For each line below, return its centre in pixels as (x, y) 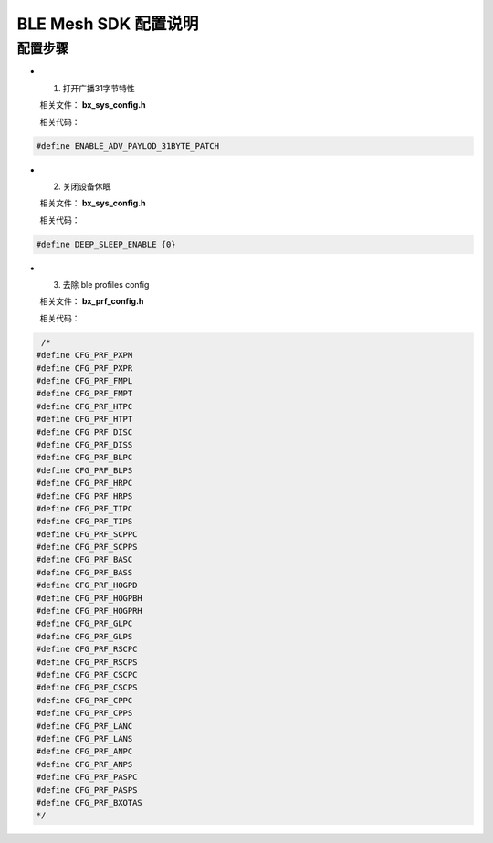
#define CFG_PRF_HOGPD (87, 585)
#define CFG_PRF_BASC (84, 560)
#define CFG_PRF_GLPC (84, 624)
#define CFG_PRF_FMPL (84, 380)
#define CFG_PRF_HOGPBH (89, 598)
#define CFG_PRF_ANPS (84, 764)
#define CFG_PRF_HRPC (84, 483)
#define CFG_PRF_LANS (84, 738)
